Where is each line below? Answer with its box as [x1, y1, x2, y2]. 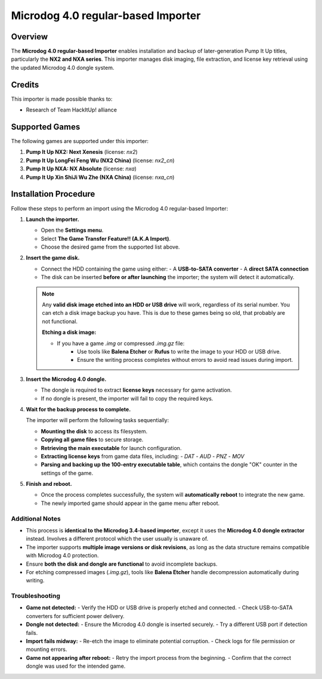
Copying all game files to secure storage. [41, 436, 144, 444]
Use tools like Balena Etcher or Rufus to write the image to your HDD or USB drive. [77, 348, 281, 355]
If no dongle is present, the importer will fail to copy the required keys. [41, 395, 213, 402]
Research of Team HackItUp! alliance [26, 106, 117, 113]
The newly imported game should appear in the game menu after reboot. [41, 500, 220, 507]
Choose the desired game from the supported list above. [41, 243, 180, 250]
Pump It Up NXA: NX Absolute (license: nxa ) [26, 165, 137, 172]
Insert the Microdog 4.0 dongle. [26, 376, 107, 383]
